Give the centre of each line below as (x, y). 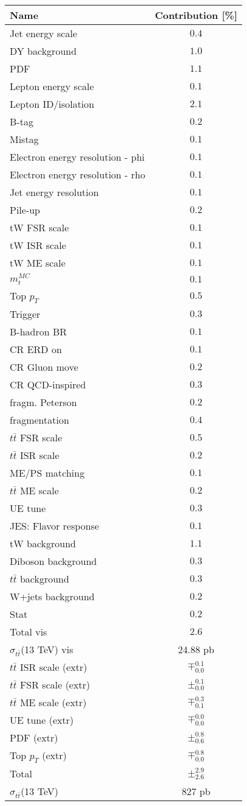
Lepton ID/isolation (52, 104)
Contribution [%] (196, 15)
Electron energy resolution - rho (78, 174)
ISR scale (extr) (53, 667)
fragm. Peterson (43, 402)
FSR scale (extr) (55, 685)
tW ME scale (38, 263)
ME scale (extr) (53, 703)
